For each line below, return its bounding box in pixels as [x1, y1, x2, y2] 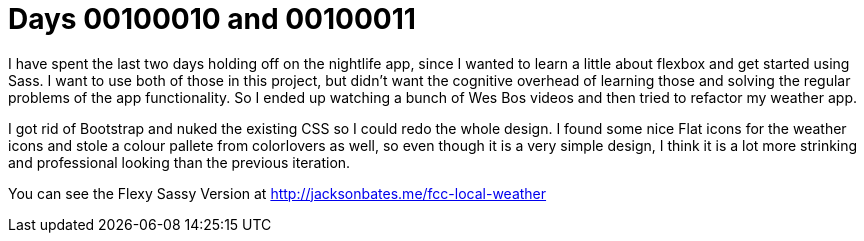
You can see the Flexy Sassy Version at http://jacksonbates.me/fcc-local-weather [8, 184, 547, 202]
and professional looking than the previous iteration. [8, 153, 351, 171]
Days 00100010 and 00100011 [8, 2, 416, 36]
